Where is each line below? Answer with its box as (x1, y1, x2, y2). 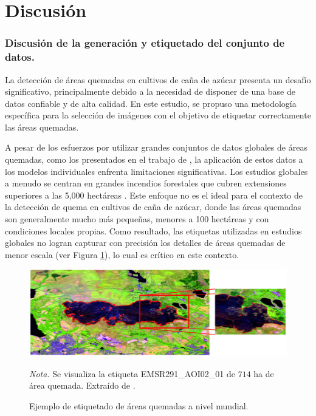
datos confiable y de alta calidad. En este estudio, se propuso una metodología (5, 97, 297, 109)
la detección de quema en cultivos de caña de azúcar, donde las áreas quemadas (5, 200, 301, 213)
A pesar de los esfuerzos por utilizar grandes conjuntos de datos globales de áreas (5, 141, 307, 154)
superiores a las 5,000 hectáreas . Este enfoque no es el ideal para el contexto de (5, 188, 303, 201)
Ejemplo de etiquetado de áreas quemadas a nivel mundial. (29, 400, 249, 412)
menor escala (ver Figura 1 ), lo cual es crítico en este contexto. (5, 248, 239, 261)
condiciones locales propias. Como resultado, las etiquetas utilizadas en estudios (5, 224, 302, 237)
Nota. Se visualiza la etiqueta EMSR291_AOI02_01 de (29, 367, 236, 380)
